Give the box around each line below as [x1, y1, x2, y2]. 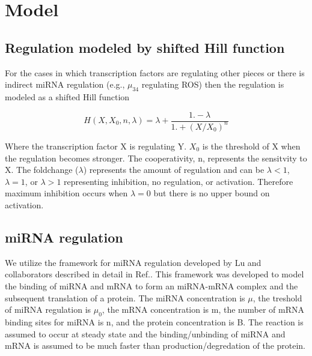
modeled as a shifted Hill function [5, 90, 130, 103]
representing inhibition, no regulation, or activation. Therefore [64, 175, 293, 187]
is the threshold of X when [202, 139, 301, 152]
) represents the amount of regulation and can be [83, 163, 265, 176]
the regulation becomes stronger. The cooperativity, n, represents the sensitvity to [5, 151, 307, 164]
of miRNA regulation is [5, 303, 91, 316]
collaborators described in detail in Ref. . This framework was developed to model [5, 268, 304, 280]
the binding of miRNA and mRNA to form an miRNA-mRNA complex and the [5, 279, 298, 292]
